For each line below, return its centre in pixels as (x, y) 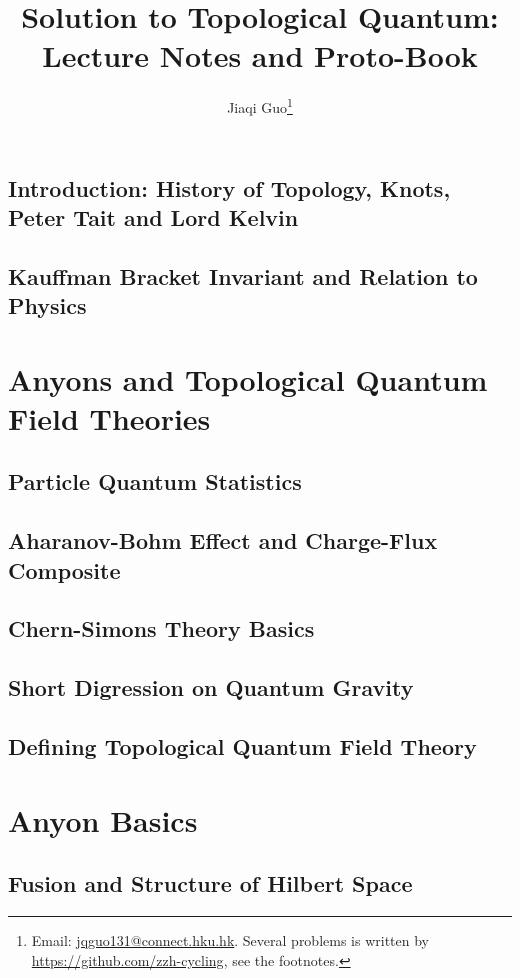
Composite (64, 569)
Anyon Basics (103, 819)
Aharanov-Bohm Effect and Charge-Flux (223, 540)
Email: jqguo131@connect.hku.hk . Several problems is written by (230, 939)
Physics (47, 305)
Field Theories (109, 417)
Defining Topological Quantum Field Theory (242, 745)
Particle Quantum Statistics (155, 481)
